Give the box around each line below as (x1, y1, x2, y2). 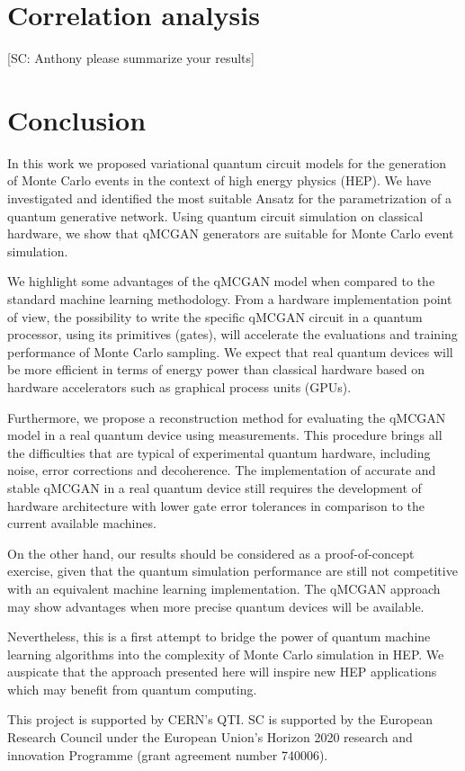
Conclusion (7, 101, 147, 138)
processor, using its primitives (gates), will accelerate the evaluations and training (7, 325, 458, 344)
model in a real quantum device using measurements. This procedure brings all (7, 426, 443, 444)
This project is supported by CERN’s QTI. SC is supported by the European (7, 710, 433, 729)
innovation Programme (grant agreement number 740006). (7, 745, 328, 764)
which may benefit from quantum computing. (7, 679, 257, 698)
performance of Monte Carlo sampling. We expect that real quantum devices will (7, 342, 453, 361)
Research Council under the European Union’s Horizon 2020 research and (7, 728, 413, 747)
